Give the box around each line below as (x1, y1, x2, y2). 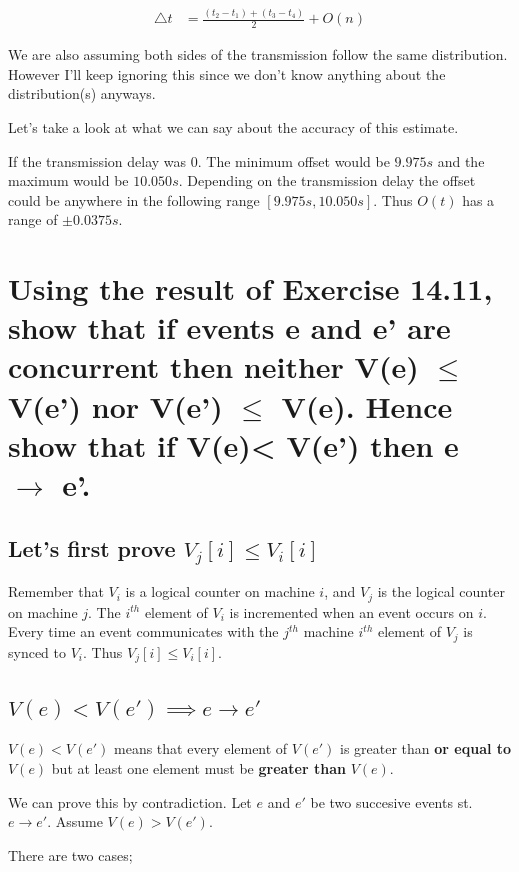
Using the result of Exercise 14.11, (8, 268, 493, 309)
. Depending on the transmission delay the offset (178, 170, 476, 191)
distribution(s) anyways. (8, 83, 156, 104)
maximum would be (8, 170, 129, 191)
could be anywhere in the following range (8, 189, 260, 210)
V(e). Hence (281, 385, 453, 426)
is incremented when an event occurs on (229, 601, 474, 622)
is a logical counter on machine (125, 581, 315, 602)
